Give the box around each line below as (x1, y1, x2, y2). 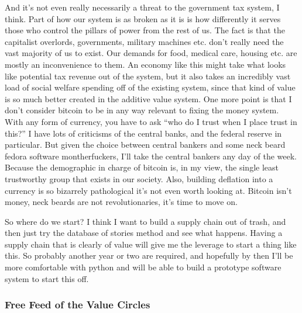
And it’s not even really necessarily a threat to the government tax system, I (5, 1, 280, 13)
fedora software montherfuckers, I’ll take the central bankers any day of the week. (5, 149, 297, 162)
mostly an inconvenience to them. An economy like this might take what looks (5, 58, 286, 70)
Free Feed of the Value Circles (5, 297, 150, 312)
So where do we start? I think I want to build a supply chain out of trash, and (5, 215, 286, 227)
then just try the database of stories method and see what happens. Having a (5, 227, 283, 239)
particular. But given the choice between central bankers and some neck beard (5, 138, 286, 151)
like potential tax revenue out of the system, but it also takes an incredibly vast (5, 69, 291, 82)
